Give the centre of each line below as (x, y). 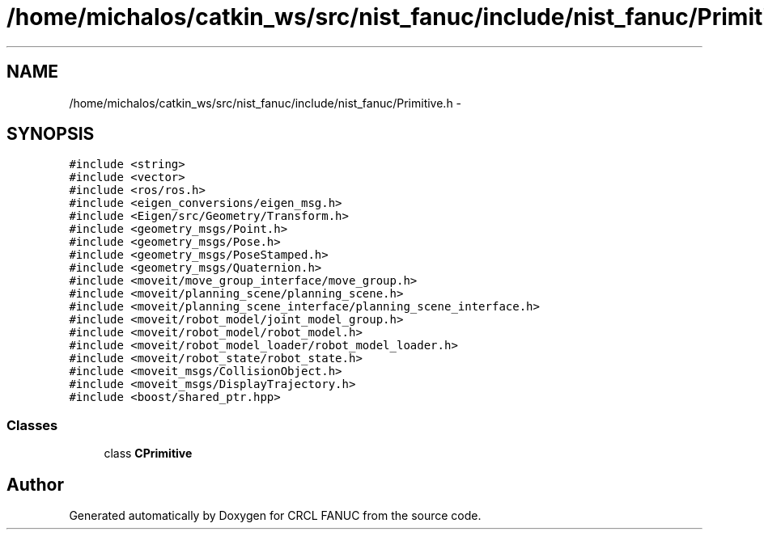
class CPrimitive (148, 454)
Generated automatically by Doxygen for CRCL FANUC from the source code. (275, 516)
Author (35, 484)
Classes (32, 425)
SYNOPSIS (51, 134)
